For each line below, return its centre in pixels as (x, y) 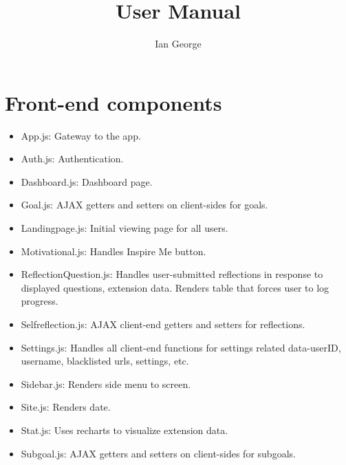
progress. (40, 301)
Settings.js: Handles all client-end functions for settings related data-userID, (181, 347)
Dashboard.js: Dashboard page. (87, 181)
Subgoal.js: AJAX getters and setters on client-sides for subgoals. (158, 453)
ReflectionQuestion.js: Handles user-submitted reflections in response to (172, 274)
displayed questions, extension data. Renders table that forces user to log (175, 287)
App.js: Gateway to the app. (81, 135)
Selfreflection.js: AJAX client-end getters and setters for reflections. (163, 324)
